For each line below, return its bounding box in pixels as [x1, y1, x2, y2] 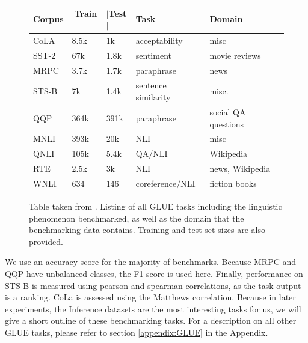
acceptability [135, 34, 183, 46]
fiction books [209, 177, 257, 189]
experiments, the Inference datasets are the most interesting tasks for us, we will [5, 302, 301, 315]
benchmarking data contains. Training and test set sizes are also [29, 223, 265, 236]
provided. [29, 235, 63, 247]
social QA [209, 105, 246, 118]
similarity [135, 91, 171, 103]
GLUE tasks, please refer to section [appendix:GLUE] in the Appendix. [5, 326, 268, 338]
